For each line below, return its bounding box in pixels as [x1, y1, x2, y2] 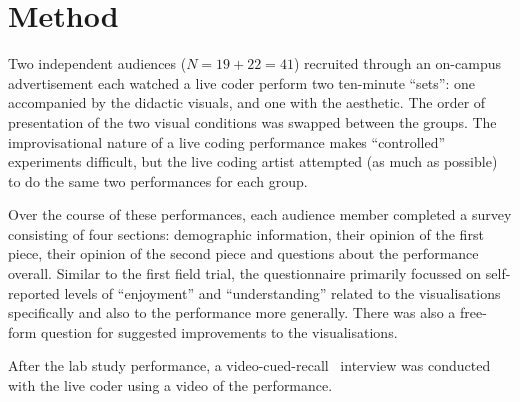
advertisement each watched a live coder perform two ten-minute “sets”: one [8, 72, 475, 93]
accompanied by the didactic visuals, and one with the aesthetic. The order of [8, 92, 486, 113]
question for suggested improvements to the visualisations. [41, 321, 398, 342]
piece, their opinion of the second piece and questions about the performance [8, 243, 479, 264]
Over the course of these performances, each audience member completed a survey [8, 204, 512, 225]
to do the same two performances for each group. [8, 170, 308, 191]
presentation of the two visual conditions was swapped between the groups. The [8, 111, 497, 132]
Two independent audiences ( [8, 53, 187, 74]
